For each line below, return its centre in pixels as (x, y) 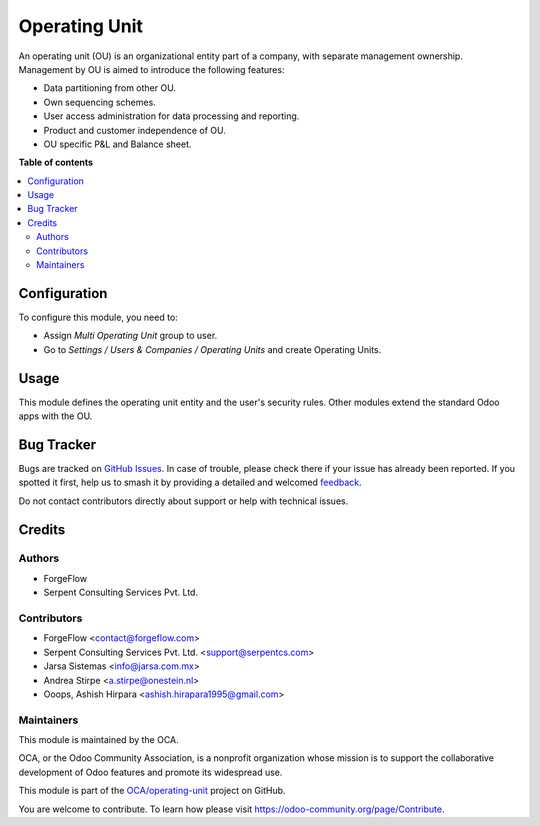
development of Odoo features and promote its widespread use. (150, 772)
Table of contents (56, 162)
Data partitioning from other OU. (110, 88)
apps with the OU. (55, 416)
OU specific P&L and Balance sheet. (117, 144)
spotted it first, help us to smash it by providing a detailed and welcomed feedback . (190, 482)
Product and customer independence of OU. (135, 130)
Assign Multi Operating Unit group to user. (130, 336)
